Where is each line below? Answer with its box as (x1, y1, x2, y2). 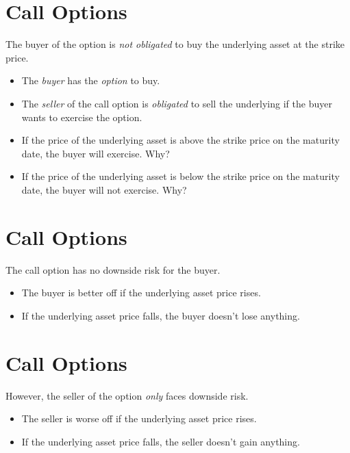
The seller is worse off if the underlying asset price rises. (21, 411, 257, 426)
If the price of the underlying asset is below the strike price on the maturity (21, 169, 340, 183)
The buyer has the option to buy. (21, 73, 160, 88)
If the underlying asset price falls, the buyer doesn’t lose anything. (21, 308, 300, 322)
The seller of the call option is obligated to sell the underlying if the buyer (21, 96, 332, 110)
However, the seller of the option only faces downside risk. (5, 388, 249, 402)
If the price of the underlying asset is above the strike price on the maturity (21, 133, 340, 147)
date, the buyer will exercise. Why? (21, 146, 170, 160)
